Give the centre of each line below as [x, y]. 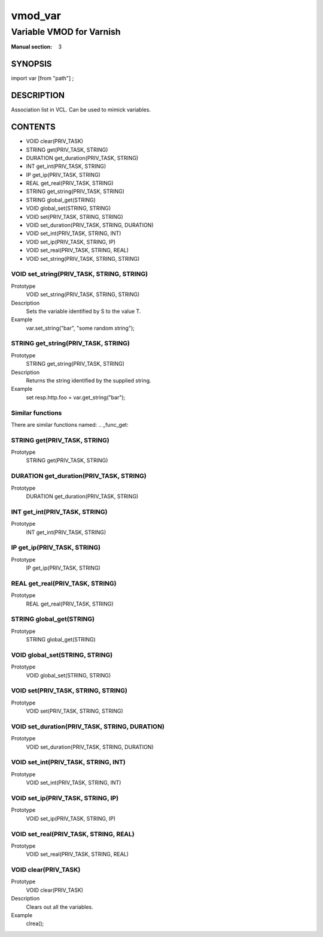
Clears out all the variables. [60, 907]
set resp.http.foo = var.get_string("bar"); [76, 397]
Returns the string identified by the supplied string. [89, 380]
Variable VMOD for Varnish [66, 32]
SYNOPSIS [31, 64]
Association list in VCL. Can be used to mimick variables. [81, 110]
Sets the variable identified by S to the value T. [83, 311]
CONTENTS [33, 127]
